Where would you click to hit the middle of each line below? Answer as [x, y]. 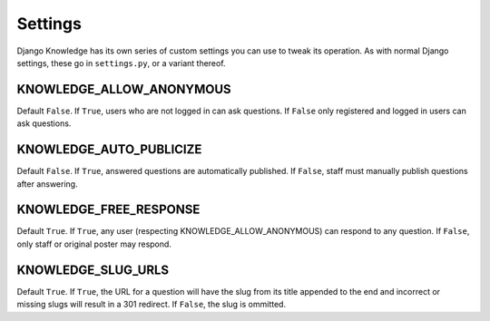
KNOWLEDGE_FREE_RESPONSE [108, 210]
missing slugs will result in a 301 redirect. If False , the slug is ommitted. [151, 305]
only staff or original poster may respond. [94, 244]
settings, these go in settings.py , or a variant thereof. [121, 63]
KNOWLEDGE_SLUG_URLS [93, 270]
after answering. [47, 184]
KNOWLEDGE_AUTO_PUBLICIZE [109, 150]
